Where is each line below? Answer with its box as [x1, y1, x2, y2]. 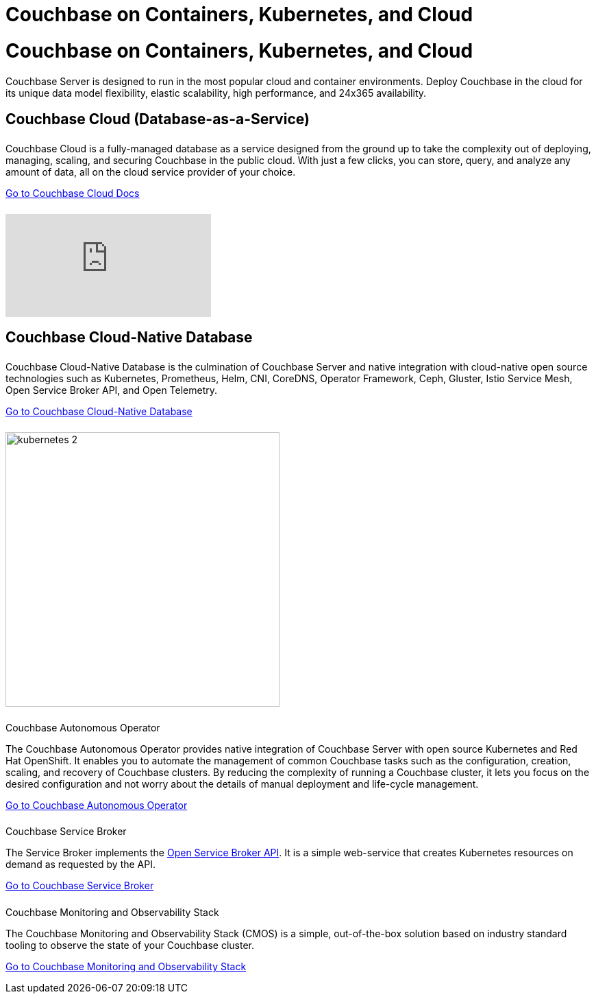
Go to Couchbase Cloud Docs [5, 187, 140, 199]
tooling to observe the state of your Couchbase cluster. [5, 939, 255, 952]
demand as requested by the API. [5, 858, 156, 871]
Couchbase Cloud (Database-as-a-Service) [5, 110, 310, 128]
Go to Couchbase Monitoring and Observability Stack [5, 961, 247, 973]
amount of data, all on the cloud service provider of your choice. [5, 165, 296, 178]
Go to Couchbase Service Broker [5, 880, 154, 892]
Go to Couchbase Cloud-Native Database [5, 405, 193, 417]
